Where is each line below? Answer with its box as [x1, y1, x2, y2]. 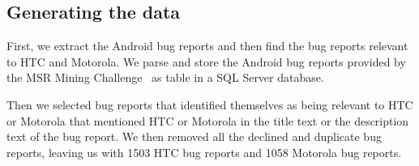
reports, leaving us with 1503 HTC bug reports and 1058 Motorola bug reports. [6, 143, 402, 160]
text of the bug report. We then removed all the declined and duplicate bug [6, 128, 382, 145]
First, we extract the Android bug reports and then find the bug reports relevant [6, 37, 408, 54]
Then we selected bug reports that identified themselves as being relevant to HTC [6, 96, 413, 113]
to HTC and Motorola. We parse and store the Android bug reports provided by [6, 53, 406, 70]
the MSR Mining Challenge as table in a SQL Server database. [6, 69, 324, 86]
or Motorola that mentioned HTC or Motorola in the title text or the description [6, 112, 409, 129]
